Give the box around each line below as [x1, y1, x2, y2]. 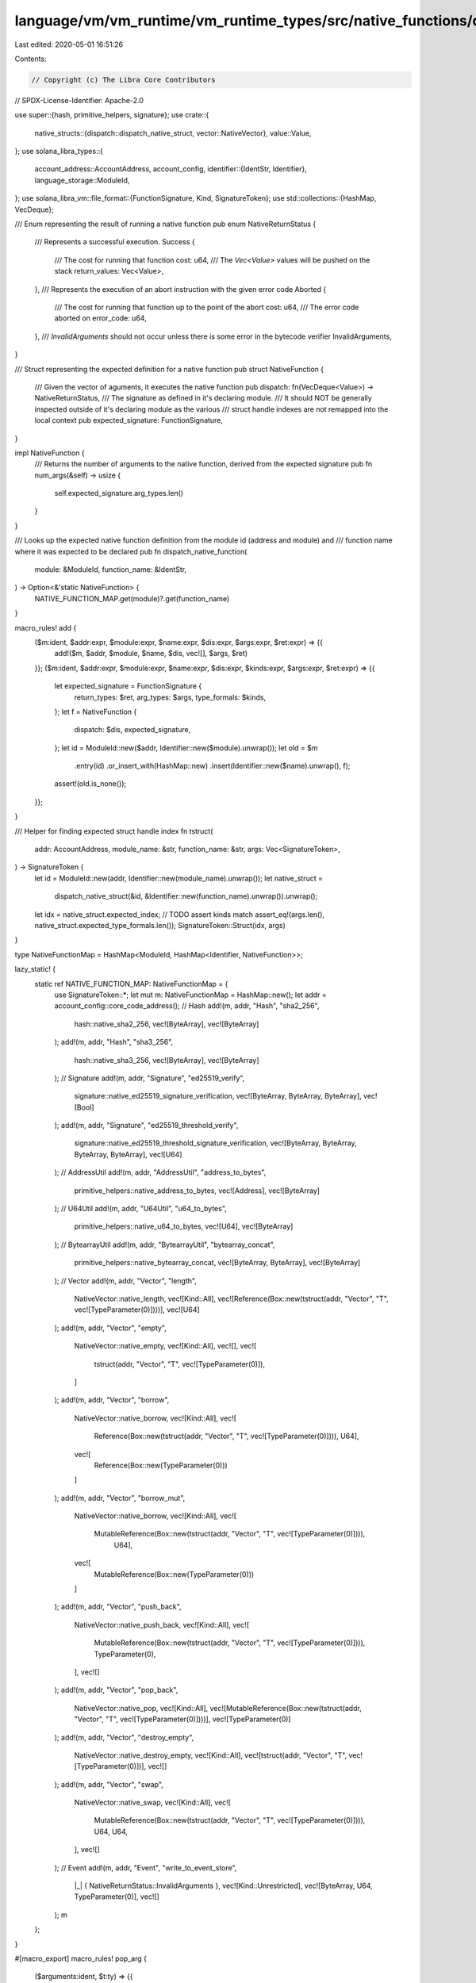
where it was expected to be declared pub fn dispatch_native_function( [14, 547, 248, 556]
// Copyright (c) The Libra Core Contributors [31, 75, 216, 84]
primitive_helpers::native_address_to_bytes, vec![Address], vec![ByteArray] [74, 1186, 321, 1195]
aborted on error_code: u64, [54, 313, 147, 323]
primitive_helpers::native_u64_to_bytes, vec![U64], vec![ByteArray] [74, 1222, 294, 1231]
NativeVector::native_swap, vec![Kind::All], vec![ [74, 1797, 232, 1808]
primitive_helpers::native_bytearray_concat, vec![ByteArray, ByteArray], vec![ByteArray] [74, 1258, 361, 1268]
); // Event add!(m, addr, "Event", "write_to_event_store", [54, 1862, 237, 1872]
